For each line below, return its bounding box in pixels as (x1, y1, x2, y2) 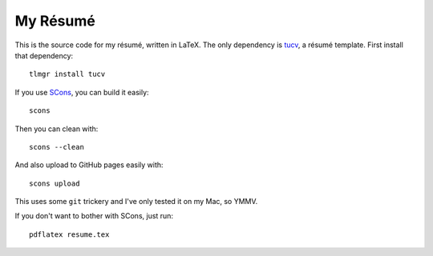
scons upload (29, 178, 80, 188)
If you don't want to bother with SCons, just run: (14, 211, 174, 221)
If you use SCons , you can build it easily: (14, 87, 149, 97)
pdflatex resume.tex (29, 230, 110, 239)
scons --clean (29, 142, 84, 151)
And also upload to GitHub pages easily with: (14, 160, 164, 170)
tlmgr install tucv (29, 70, 106, 79)
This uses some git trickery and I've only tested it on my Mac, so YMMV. (14, 197, 258, 206)
